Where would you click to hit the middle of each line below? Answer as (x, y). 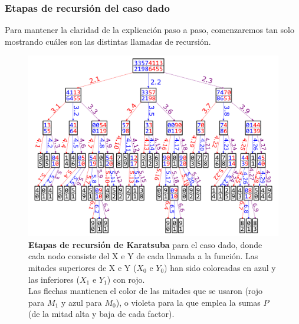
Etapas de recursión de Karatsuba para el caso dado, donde (145, 244)
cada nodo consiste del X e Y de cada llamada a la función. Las (143, 256)
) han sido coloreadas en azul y (220, 267)
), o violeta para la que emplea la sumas (188, 302)
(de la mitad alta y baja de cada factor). (101, 314)
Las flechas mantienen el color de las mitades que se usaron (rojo (145, 291)
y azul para (81, 302)
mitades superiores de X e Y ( (83, 267)
